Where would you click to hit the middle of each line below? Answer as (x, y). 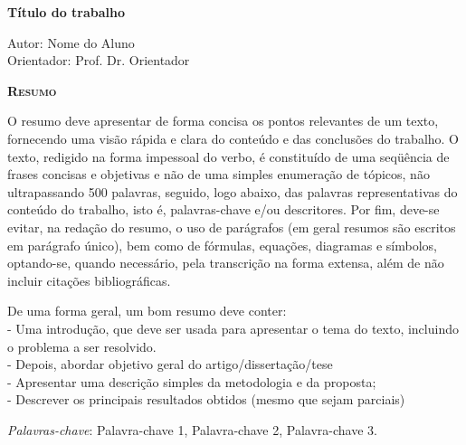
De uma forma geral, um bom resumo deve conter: (147, 311)
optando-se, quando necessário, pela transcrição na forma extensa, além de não (226, 263)
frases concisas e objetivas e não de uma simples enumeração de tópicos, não (219, 174)
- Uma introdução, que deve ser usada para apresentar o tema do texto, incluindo (233, 328)
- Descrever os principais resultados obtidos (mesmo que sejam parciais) (206, 399)
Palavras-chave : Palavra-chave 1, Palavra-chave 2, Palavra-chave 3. (192, 429)
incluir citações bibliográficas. (89, 280)
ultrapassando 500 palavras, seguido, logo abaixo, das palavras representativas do (233, 191)
